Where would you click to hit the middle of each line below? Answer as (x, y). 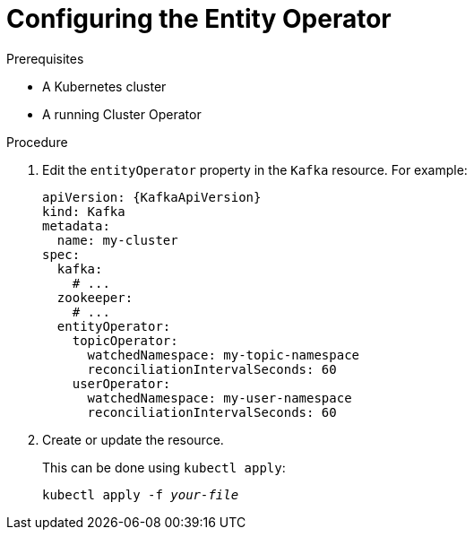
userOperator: (121, 383)
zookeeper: (95, 297)
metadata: (76, 225)
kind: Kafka (84, 211)
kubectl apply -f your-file (141, 494)
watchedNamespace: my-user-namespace (220, 398)
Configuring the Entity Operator (199, 19)
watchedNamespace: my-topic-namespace (224, 355)
